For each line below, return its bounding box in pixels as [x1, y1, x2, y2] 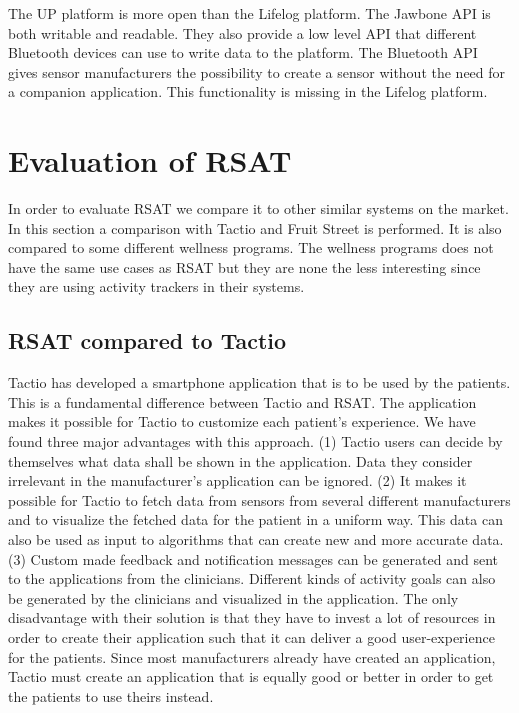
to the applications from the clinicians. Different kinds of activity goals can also [8, 568, 496, 589]
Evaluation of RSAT [8, 140, 292, 181]
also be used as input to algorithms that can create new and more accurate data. [8, 529, 504, 550]
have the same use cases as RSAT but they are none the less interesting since [8, 256, 481, 277]
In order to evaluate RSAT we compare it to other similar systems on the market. [8, 198, 509, 219]
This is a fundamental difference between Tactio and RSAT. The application [8, 391, 477, 412]
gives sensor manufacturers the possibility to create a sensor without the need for [8, 61, 506, 82]
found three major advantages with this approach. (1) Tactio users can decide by [8, 431, 503, 452]
